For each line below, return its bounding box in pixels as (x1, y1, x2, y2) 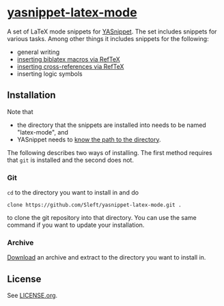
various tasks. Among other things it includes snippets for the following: (7, 34, 210, 42)
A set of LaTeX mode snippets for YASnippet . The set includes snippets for (7, 27, 217, 36)
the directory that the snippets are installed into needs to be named (16, 121, 206, 129)
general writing (16, 48, 60, 56)
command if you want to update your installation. (7, 221, 145, 229)
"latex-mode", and (16, 128, 68, 136)
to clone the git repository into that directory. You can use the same (7, 214, 197, 222)
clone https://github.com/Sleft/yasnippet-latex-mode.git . (7, 201, 182, 209)
